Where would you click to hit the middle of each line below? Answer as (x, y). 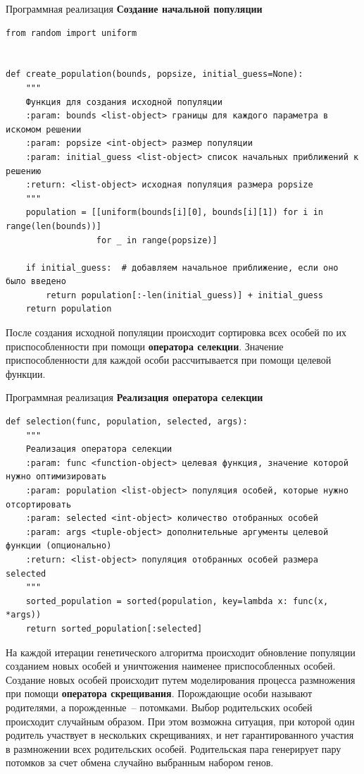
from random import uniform (71, 33)
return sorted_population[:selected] (114, 628)
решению (24, 171)
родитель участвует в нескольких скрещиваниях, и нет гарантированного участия (180, 735)
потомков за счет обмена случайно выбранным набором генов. (140, 762)
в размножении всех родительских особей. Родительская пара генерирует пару (174, 748)
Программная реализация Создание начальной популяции (134, 8)
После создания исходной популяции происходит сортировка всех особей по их (176, 332)
